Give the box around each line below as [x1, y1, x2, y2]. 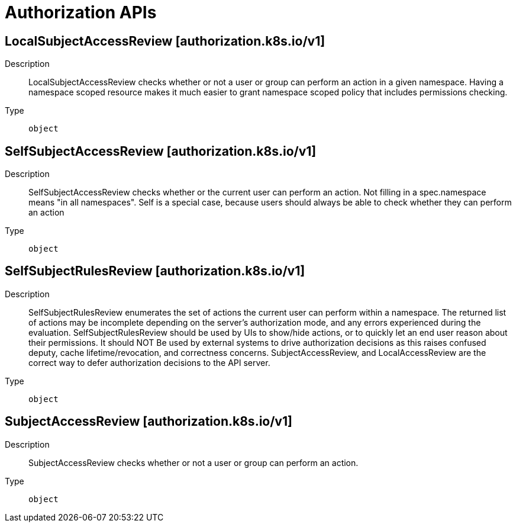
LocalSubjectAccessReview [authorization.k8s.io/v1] [5, 33, 325, 49]
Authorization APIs [5, 2, 157, 23]
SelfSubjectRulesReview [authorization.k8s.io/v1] [5, 263, 305, 279]
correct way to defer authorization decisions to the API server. [28, 357, 270, 368]
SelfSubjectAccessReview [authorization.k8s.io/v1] [5, 143, 317, 159]
